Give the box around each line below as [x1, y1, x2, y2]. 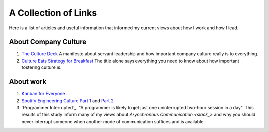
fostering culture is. [21, 65, 62, 70]
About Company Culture [9, 38, 87, 46]
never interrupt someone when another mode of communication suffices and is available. [21, 118, 205, 124]
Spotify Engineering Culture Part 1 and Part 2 [21, 97, 114, 104]
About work [9, 77, 47, 86]
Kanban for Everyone [21, 91, 65, 97]
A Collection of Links [9, 7, 97, 18]
